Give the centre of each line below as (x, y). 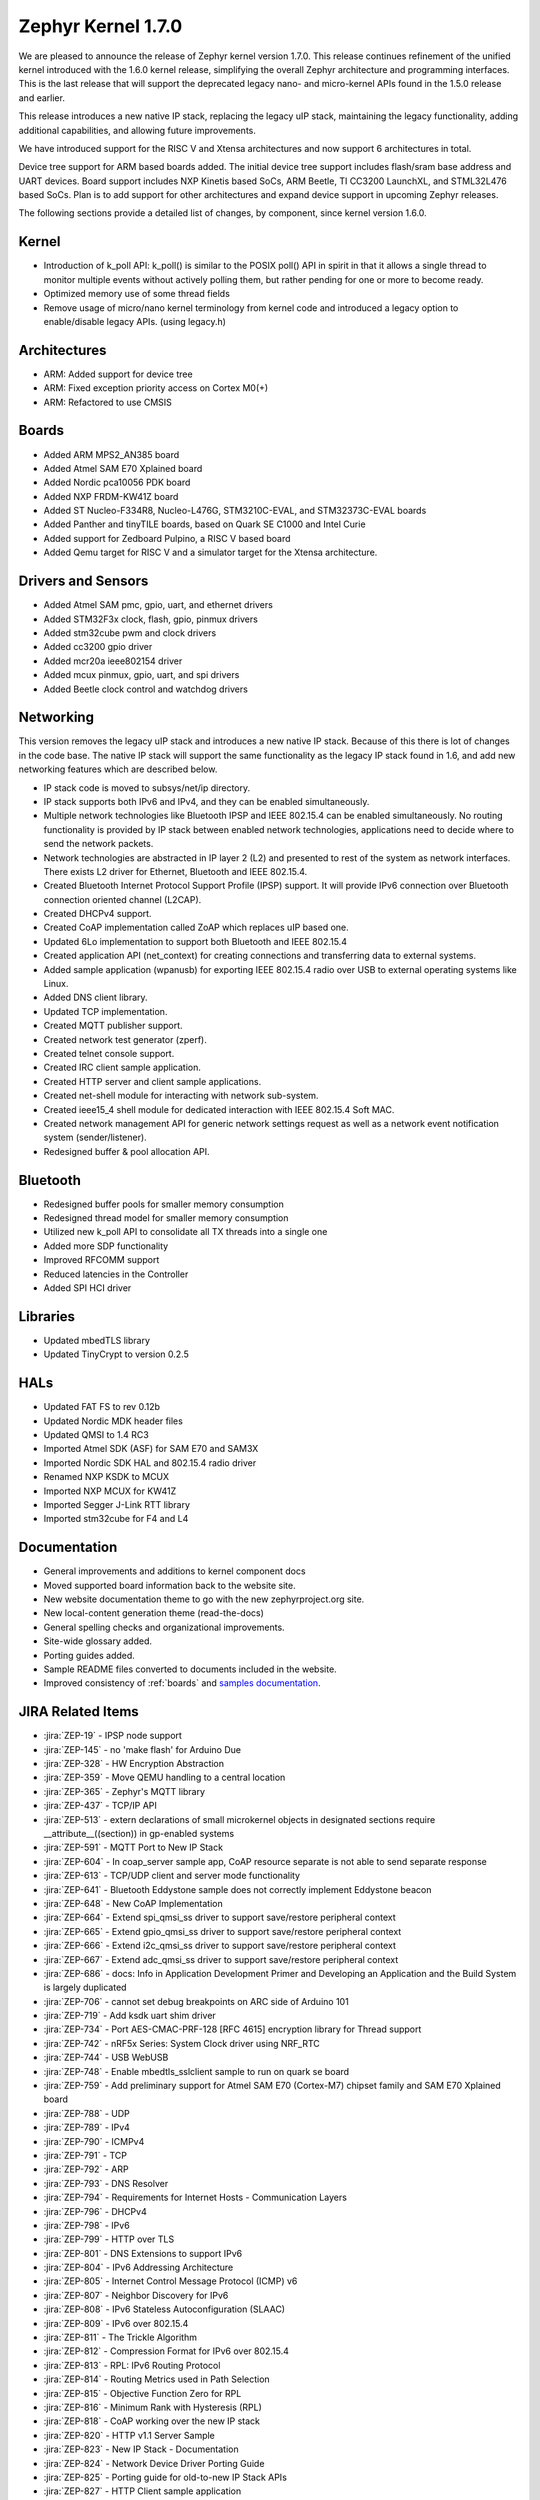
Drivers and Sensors (83, 581)
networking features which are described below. (118, 769)
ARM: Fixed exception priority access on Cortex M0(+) (156, 388)
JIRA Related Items (78, 1711)
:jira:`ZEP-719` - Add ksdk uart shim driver (130, 2016)
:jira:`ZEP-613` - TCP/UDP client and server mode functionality (171, 1876)
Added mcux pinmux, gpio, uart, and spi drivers (141, 675)
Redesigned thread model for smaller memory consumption (166, 1218)
